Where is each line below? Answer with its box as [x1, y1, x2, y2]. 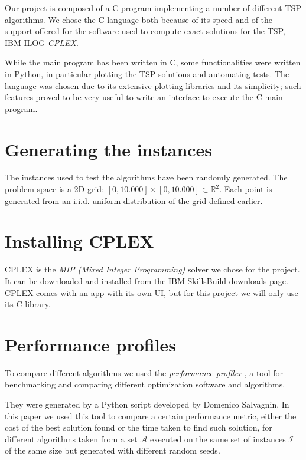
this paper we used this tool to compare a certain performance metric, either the [5, 409, 297, 422]
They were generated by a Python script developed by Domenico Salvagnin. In [5, 398, 289, 410]
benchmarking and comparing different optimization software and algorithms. [5, 378, 285, 390]
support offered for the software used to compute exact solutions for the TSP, [5, 25, 285, 37]
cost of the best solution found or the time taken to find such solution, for [5, 421, 272, 433]
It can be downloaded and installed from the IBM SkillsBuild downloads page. [5, 274, 288, 287]
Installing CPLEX [5, 229, 154, 253]
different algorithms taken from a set [5, 432, 138, 445]
